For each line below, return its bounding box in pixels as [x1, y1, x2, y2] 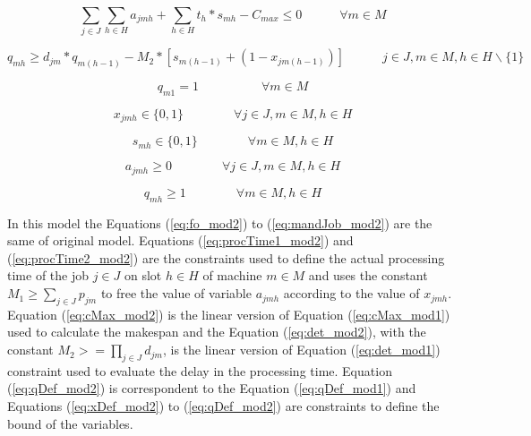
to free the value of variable [100, 284, 252, 303]
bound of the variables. [7, 414, 133, 432]
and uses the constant [308, 266, 428, 285]
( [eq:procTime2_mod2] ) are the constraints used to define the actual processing [7, 248, 445, 267]
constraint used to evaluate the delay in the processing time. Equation [7, 361, 392, 380]
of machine [202, 266, 262, 285]
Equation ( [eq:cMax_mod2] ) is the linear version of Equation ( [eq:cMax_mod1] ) [7, 304, 450, 323]
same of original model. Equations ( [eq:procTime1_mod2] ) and [7, 231, 354, 250]
